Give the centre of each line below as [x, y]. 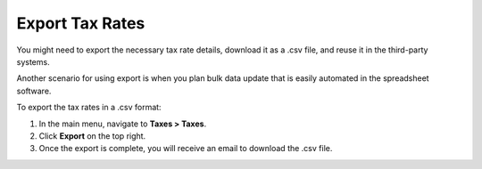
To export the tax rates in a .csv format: [89, 108]
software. [34, 91]
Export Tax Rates [81, 23]
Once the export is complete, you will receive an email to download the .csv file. [186, 149]
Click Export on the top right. [92, 136]
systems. [33, 61]
